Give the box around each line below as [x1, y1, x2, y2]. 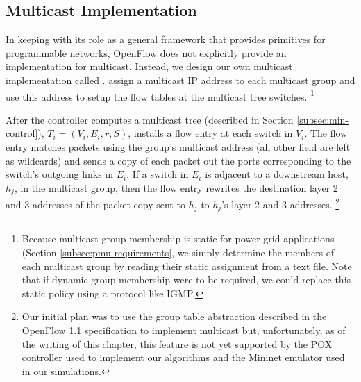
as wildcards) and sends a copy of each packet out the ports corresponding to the [6, 153, 351, 167]
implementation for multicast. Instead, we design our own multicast [6, 59, 293, 74]
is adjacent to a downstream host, [205, 167, 349, 181]
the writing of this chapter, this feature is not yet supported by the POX [22, 336, 333, 351]
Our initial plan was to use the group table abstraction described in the [22, 309, 327, 324]
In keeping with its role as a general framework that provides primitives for [6, 32, 326, 47]
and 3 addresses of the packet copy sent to [6, 197, 185, 211]
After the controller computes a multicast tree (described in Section [6, 112, 294, 126]
